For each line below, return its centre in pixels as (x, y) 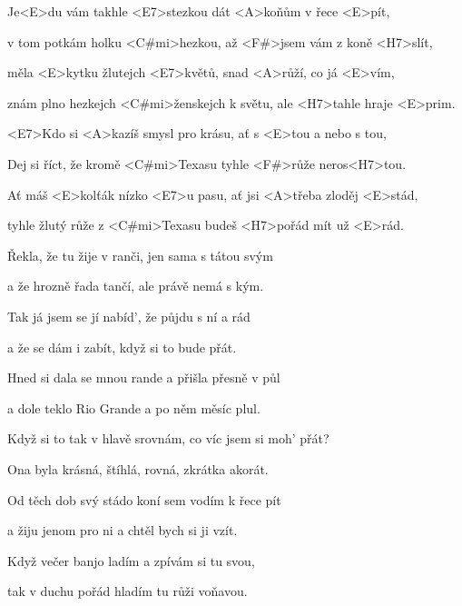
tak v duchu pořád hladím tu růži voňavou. (128, 591)
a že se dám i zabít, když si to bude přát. (122, 347)
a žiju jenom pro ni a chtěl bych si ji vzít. (123, 530)
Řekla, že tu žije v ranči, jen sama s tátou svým (140, 255)
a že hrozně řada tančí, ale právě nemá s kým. (136, 286)
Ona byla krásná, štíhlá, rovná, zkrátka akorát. (138, 468)
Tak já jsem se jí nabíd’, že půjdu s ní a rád (129, 316)
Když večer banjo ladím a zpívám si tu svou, (131, 560)
